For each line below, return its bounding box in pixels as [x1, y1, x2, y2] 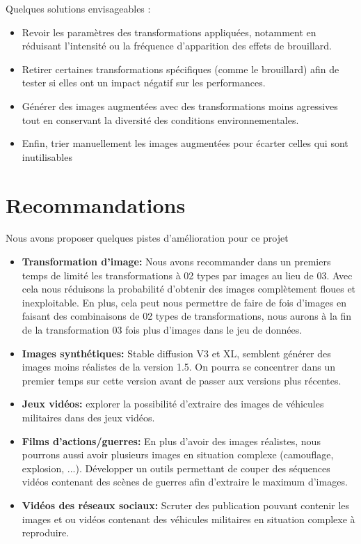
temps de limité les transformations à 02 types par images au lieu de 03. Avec [22, 267, 353, 282]
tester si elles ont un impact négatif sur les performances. [22, 75, 266, 90]
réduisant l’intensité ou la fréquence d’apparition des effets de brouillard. [22, 38, 332, 53]
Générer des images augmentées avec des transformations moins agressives [22, 98, 338, 113]
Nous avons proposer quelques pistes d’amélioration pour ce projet [6, 231, 289, 245]
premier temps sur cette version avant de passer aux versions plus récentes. [22, 373, 342, 387]
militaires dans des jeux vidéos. [22, 410, 155, 424]
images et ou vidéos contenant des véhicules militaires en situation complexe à [22, 511, 355, 526]
